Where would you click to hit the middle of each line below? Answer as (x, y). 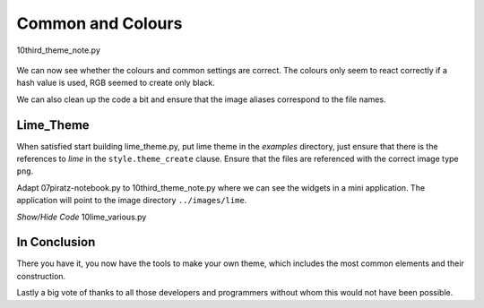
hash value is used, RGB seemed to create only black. (116, 83)
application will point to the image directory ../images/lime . (132, 201)
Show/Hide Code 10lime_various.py (82, 217)
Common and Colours (99, 23)
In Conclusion (56, 242)
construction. (41, 276)
